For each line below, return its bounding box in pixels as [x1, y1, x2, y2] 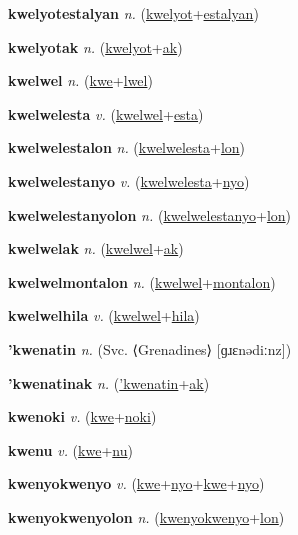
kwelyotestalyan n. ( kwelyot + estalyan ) [8, 3, 259, 23]
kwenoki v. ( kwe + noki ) [8, 406, 157, 427]
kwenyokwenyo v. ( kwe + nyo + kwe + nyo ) [8, 473, 265, 494]
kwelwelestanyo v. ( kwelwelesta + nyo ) [8, 170, 250, 191]
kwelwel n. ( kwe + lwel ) [8, 70, 153, 91]
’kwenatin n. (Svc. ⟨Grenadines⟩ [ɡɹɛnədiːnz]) [8, 338, 292, 359]
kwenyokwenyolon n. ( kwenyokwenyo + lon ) [8, 506, 285, 527]
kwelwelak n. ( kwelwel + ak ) [8, 238, 184, 259]
